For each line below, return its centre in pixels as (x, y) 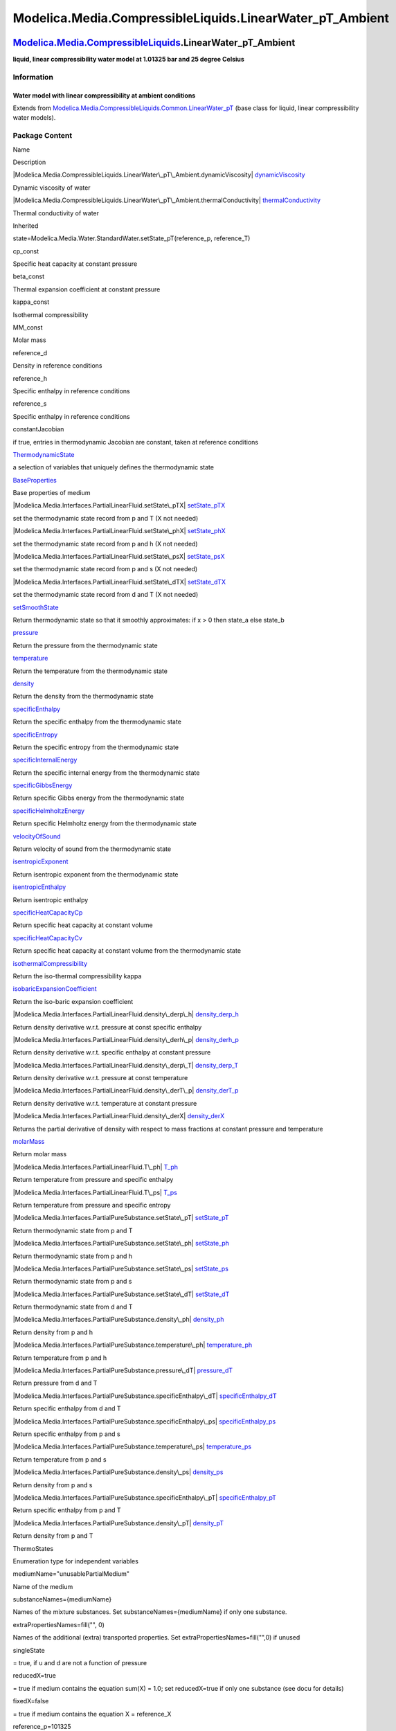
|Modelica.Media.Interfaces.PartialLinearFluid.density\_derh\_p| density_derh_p (126, 1039)
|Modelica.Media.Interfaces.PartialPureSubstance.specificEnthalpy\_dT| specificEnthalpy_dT (145, 1396)
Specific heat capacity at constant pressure (75, 264)
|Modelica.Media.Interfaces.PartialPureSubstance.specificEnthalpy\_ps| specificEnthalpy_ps (144, 1421)
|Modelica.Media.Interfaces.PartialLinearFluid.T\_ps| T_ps (95, 1192)
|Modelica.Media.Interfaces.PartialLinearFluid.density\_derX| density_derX (119, 1116)
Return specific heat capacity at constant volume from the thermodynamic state (127, 951)
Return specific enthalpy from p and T (67, 1510)
